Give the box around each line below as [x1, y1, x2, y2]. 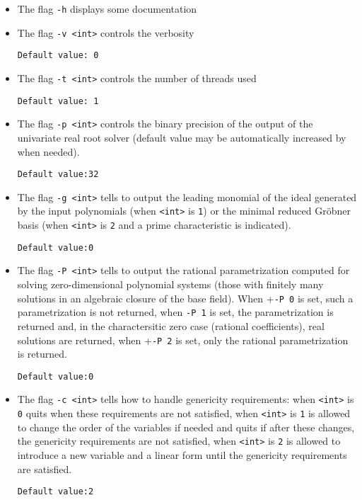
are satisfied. [17, 461, 72, 476]
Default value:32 [17, 169, 99, 180]
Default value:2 [17, 487, 94, 497]
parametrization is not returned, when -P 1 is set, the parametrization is [17, 305, 334, 319]
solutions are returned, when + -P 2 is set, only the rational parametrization [17, 332, 349, 347]
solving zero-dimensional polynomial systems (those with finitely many [17, 277, 324, 292]
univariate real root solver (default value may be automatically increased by [17, 130, 346, 144]
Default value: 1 [17, 96, 99, 106]
